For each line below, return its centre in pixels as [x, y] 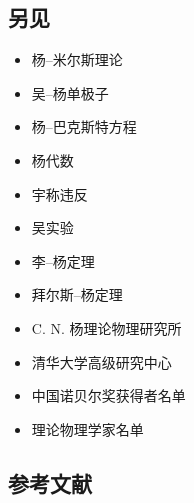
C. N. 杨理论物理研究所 [106, 327]
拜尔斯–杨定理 [77, 294]
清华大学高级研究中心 [101, 361]
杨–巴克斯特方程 [84, 126]
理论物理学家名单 [87, 428]
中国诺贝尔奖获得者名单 [108, 395]
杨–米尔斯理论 [77, 59]
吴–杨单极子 [70, 92]
